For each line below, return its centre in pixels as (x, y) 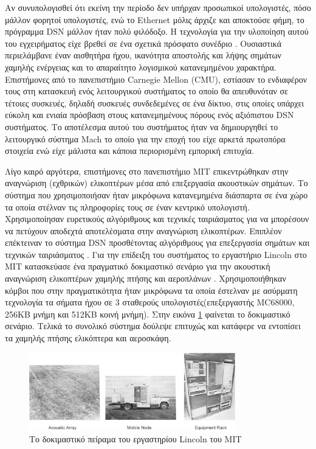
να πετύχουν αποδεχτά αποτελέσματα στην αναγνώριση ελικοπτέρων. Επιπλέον (143, 230)
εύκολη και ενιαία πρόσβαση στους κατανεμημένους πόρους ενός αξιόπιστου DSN (149, 115)
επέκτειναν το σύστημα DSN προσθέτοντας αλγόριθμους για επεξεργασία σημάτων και (157, 242)
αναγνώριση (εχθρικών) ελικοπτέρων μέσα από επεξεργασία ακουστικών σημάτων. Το (156, 183)
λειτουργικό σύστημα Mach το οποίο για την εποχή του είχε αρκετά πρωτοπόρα (145, 138)
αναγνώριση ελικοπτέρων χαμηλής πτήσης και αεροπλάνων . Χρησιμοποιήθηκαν (146, 278)
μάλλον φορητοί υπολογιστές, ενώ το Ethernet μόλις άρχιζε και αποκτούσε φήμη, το (155, 19)
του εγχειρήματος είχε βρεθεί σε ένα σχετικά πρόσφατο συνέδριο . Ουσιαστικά (143, 43)
